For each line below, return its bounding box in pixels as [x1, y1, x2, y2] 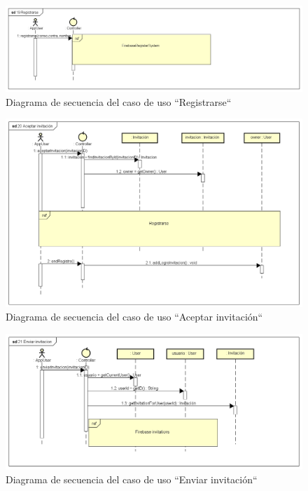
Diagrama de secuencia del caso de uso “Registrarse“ [6, 94, 232, 109]
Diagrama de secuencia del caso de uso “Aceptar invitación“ [6, 309, 263, 324]
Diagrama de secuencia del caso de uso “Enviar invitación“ [6, 472, 258, 487]
